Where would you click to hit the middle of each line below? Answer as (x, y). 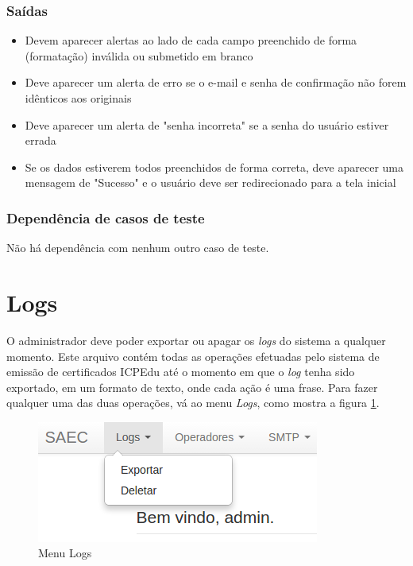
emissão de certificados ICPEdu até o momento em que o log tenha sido (181, 372)
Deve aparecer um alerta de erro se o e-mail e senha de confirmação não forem (216, 82)
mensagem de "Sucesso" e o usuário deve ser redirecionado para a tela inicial (210, 182)
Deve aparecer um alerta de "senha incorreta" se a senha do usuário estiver (207, 124)
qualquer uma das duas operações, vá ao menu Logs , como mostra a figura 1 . (193, 403)
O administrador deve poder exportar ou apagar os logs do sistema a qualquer (196, 340)
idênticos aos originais (78, 98)
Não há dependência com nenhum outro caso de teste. (138, 248)
